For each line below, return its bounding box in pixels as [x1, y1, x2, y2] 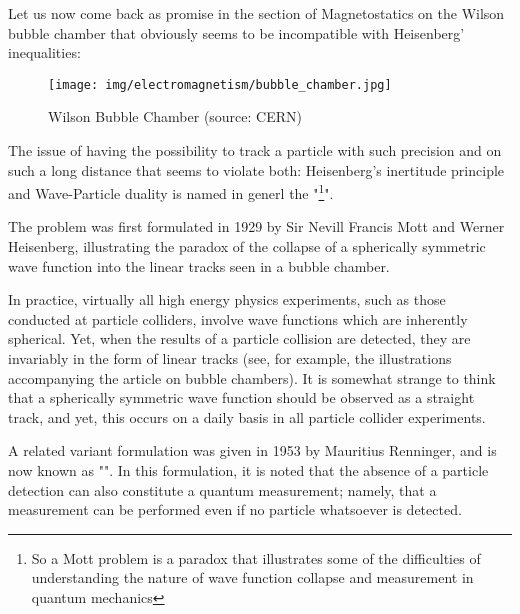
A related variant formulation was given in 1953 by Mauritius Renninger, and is [8, 440, 497, 461]
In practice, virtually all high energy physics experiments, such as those [8, 289, 446, 310]
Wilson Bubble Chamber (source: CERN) [48, 106, 302, 127]
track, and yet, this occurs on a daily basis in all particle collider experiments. [8, 406, 486, 427]
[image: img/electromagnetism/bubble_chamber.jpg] [48, 77, 392, 92]
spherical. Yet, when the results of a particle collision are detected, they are [8, 328, 471, 349]
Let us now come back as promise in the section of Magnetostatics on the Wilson [8, 3, 505, 23]
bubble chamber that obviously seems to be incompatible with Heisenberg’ [8, 22, 465, 43]
